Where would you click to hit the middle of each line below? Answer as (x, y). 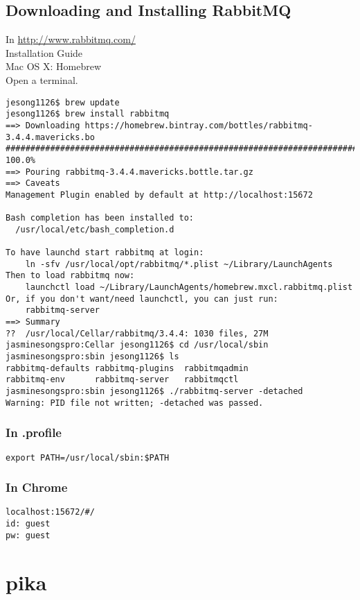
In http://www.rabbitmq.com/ (71, 39)
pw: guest (28, 535)
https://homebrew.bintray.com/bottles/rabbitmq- (199, 125)
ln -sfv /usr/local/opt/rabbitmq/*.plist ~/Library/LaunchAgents (179, 264)
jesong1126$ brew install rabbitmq (88, 114)
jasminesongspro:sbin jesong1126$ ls (92, 357)
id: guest (28, 524)
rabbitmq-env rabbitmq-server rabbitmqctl (122, 380)
